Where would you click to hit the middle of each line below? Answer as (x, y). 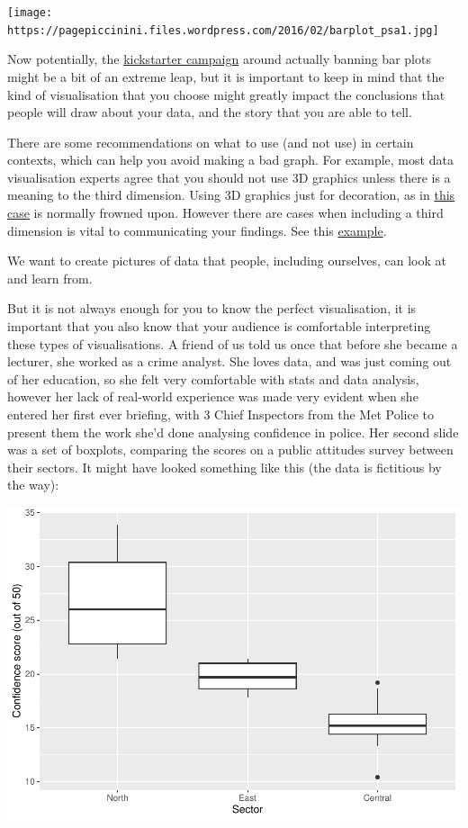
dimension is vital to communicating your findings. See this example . (197, 230)
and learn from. (50, 278)
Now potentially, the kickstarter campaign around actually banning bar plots (219, 59)
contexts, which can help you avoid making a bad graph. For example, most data (230, 160)
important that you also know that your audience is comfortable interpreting (219, 326)
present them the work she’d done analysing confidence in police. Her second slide (233, 432)
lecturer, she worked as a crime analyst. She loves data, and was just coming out (229, 361)
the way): (33, 485)
